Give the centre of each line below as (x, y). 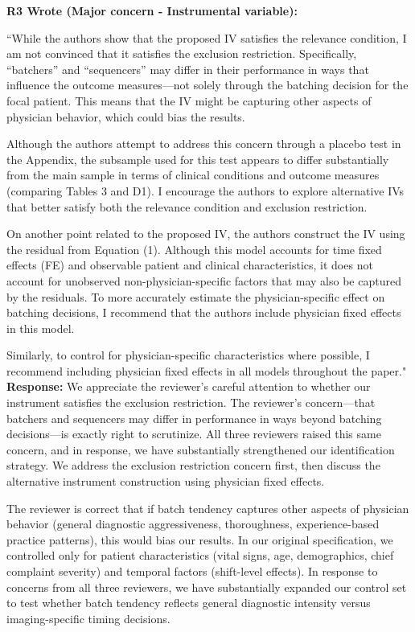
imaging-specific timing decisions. (88, 618)
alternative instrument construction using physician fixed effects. (166, 481)
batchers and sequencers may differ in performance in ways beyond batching (194, 418)
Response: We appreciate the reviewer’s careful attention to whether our (189, 386)
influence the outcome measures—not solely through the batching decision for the (207, 85)
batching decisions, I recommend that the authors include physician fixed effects (204, 312)
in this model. (41, 328)
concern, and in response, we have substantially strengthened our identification (201, 449)
